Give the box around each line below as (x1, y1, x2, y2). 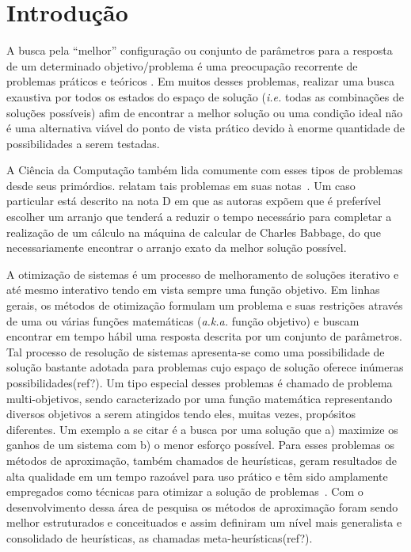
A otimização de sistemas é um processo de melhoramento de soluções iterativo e (6, 265, 399, 282)
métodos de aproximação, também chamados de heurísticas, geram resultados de (6, 451, 397, 468)
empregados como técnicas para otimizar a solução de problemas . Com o (6, 483, 363, 500)
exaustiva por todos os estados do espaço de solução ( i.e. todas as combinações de (6, 88, 404, 105)
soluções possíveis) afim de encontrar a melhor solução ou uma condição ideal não (6, 104, 403, 120)
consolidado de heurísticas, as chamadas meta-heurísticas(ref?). (6, 529, 313, 546)
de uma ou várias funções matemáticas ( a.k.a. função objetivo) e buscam (6, 312, 360, 329)
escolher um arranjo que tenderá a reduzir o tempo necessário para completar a (6, 208, 392, 225)
